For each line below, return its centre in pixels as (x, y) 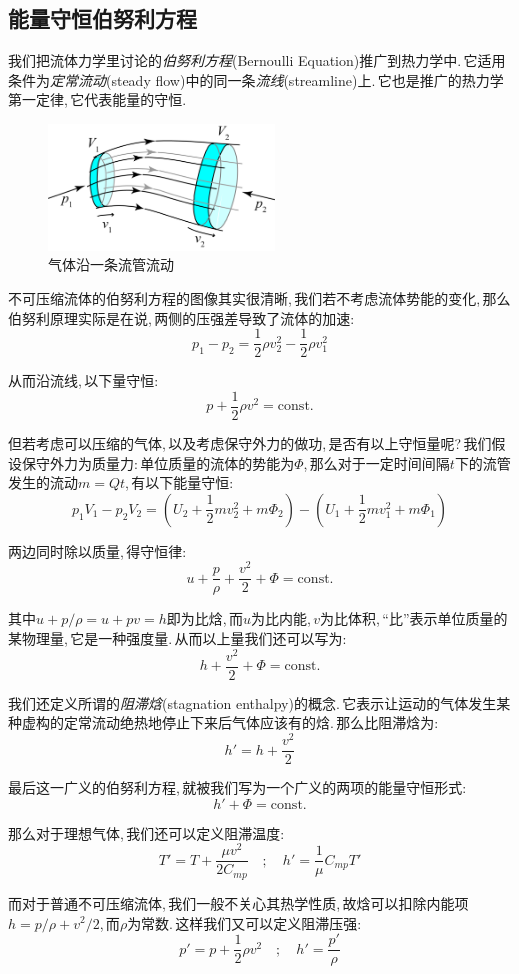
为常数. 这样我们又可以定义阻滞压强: (244, 922)
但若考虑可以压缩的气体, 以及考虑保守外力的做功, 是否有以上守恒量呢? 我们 (250, 442)
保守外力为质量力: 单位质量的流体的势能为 (158, 462)
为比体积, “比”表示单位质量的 (414, 618)
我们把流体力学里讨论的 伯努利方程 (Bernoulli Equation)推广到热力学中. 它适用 (257, 60)
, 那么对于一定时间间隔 (376, 462)
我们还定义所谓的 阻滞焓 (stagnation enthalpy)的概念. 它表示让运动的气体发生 (252, 702)
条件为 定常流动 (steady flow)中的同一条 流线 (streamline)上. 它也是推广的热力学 (256, 79)
